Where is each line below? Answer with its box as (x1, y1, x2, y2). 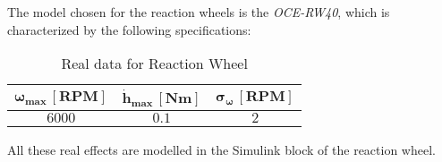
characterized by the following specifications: (7, 20, 251, 38)
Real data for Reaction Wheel (61, 53, 248, 74)
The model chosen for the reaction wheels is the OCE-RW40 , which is (7, 3, 390, 21)
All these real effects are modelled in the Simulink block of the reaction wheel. (7, 140, 436, 158)
